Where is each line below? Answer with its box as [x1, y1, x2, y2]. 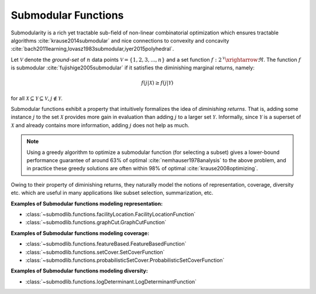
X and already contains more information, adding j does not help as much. [11, 121, 190, 128]
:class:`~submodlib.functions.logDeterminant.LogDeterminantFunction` [25, 278, 197, 285]
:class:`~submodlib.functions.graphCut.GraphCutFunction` [25, 219, 167, 226]
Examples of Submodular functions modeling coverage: [11, 229, 149, 236]
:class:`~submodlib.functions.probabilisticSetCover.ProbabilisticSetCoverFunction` [25, 257, 225, 264]
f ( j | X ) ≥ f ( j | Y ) [141, 79, 174, 86]
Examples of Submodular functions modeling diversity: [11, 267, 149, 274]
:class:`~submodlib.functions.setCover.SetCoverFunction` [25, 249, 165, 256]
